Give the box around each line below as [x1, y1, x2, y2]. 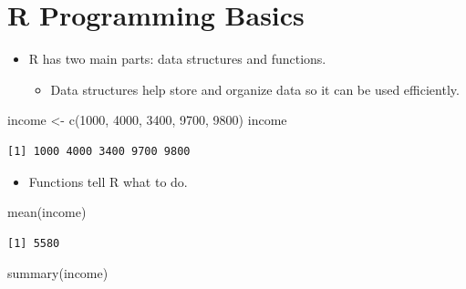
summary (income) [7, 263, 109, 283]
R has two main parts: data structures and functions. [28, 49, 326, 68]
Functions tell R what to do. [28, 171, 188, 191]
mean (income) [7, 202, 87, 222]
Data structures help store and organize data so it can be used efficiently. [50, 79, 460, 98]
